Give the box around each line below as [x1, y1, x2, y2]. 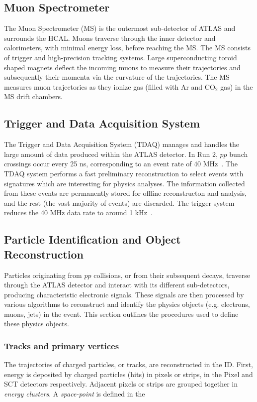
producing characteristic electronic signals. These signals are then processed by [4, 289, 244, 299]
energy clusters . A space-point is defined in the [4, 389, 145, 399]
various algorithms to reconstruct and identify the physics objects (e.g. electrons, [4, 299, 250, 309]
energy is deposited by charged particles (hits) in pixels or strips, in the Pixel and [4, 369, 253, 379]
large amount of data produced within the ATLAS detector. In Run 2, [4, 148, 218, 159]
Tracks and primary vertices [4, 339, 119, 352]
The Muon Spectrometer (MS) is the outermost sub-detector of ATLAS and [4, 23, 236, 33]
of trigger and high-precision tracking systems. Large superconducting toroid [4, 52, 237, 62]
